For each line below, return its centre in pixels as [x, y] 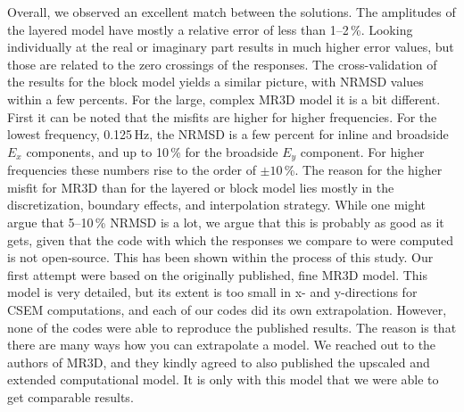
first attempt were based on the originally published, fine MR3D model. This [218, 274]
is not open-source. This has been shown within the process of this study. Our [220, 257]
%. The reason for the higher [363, 170]
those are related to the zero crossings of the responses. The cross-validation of [222, 64]
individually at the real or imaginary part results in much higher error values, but [231, 47]
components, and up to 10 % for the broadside [152, 151]
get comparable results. [70, 396]
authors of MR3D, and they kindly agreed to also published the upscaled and [219, 362]
